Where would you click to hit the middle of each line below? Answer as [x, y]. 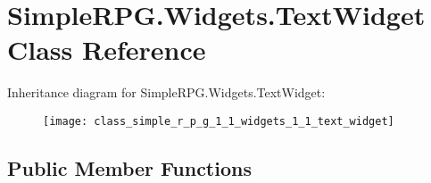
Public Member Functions [129, 167]
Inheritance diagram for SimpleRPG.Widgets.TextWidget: [166, 92]
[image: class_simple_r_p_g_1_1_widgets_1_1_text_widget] [219, 121]
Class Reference [107, 50]
